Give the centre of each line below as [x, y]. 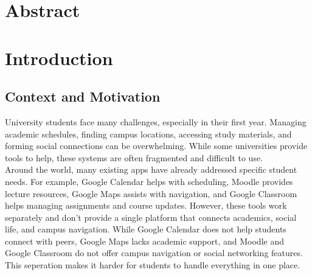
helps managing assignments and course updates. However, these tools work [146, 205]
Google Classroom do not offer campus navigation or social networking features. [154, 253]
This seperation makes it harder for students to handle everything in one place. [153, 265]
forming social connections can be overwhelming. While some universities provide [156, 146]
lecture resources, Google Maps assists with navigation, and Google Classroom [151, 193]
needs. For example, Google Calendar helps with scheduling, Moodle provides [149, 181]
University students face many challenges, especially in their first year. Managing [156, 121]
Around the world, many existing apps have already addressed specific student [151, 169]
